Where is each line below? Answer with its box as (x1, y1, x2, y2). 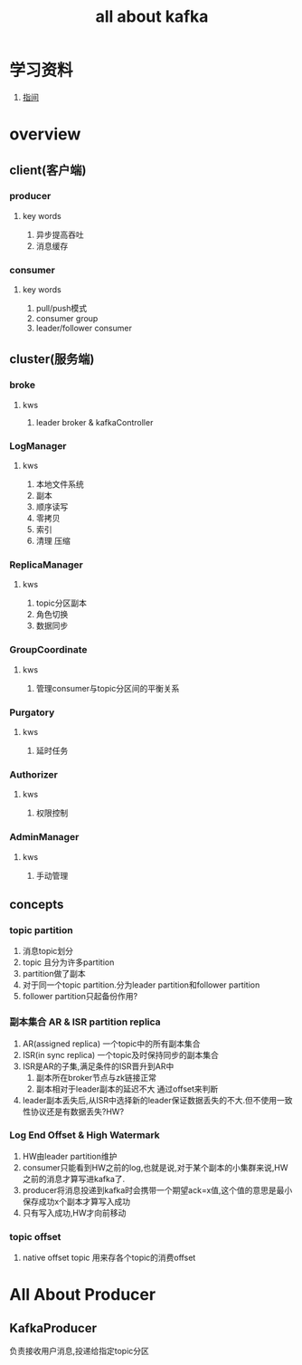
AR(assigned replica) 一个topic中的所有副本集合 (22, 1038, 201, 1049)
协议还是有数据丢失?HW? (30, 1106, 125, 1117)
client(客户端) (9, 162, 87, 177)
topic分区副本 (35, 597, 88, 608)
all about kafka (95, 6, 209, 27)
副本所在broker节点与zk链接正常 (35, 1072, 156, 1083)
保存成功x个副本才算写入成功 (22, 1196, 131, 1207)
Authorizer (9, 768, 59, 780)
